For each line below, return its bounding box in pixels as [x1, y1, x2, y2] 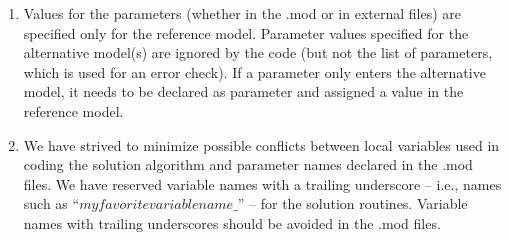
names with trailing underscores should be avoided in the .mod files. [23, 212, 441, 233]
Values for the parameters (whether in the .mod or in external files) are [23, 3, 462, 23]
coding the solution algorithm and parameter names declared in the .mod [23, 154, 473, 175]
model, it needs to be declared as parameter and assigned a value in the [23, 81, 464, 102]
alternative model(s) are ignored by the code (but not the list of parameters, [23, 42, 493, 63]
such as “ [23, 193, 80, 214]
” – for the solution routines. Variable [237, 193, 468, 214]
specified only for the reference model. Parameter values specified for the [23, 22, 469, 43]
